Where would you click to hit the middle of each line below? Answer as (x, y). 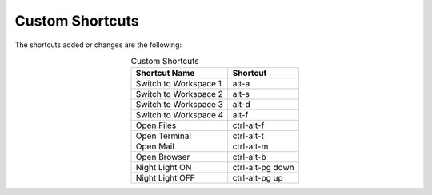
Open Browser (163, 157)
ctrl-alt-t (248, 136)
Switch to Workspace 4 (180, 115)
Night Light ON (164, 168)
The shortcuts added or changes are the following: (98, 45)
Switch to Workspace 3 (180, 105)
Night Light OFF (165, 178)
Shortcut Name (165, 74)
